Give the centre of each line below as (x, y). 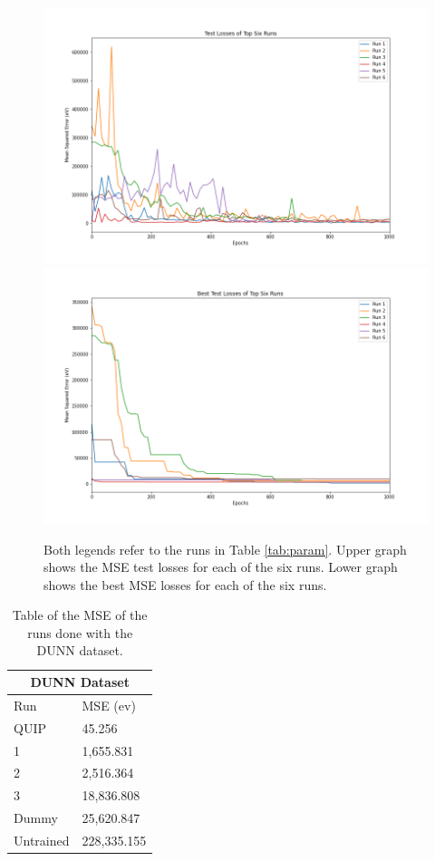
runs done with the (80, 632)
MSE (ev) (109, 705)
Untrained (42, 840)
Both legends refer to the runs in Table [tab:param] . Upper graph (225, 549)
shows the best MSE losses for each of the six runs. (185, 584)
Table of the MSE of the (80, 615)
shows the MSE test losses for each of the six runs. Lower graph (221, 567)
